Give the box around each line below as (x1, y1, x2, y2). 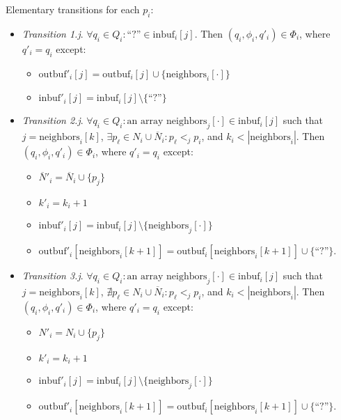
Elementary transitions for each (6, 2, 140, 16)
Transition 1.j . (22, 26, 84, 40)
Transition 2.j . (22, 113, 84, 127)
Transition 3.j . (22, 268, 84, 283)
